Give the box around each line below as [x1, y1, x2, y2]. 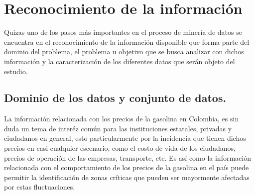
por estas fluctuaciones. [4, 182, 75, 192]
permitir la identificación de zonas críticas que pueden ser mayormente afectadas [4, 172, 250, 182]
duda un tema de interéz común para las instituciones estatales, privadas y [4, 123, 232, 133]
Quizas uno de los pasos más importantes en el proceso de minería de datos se [4, 27, 242, 37]
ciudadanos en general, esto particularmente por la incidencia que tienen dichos [4, 133, 246, 143]
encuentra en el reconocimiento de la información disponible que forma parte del [4, 36, 250, 47]
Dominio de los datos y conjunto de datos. [4, 90, 227, 105]
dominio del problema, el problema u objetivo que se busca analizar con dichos [4, 46, 244, 57]
